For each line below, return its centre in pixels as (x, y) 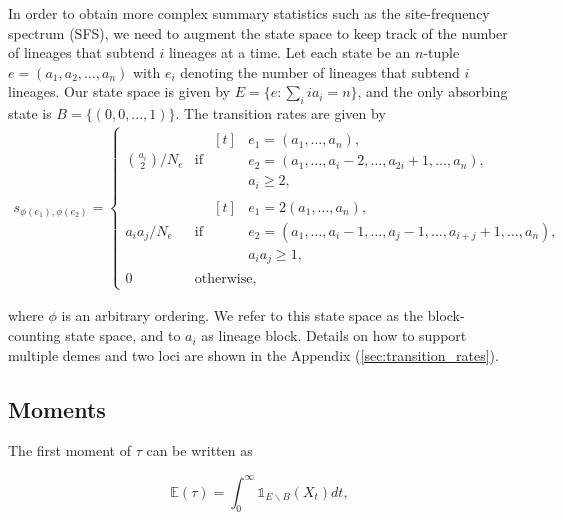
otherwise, (225, 279)
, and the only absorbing (432, 91)
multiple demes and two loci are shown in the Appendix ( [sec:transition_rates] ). (253, 354)
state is (30, 113)
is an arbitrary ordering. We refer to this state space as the (242, 315)
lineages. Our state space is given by (119, 91)
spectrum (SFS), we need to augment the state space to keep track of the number (258, 32)
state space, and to (123, 335)
